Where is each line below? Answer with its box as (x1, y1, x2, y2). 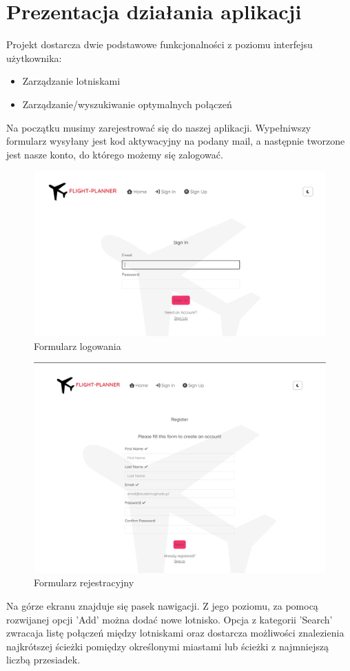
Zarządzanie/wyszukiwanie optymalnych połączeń (22, 96, 232, 111)
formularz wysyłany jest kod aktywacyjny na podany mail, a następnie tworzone (6, 134, 345, 148)
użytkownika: (6, 50, 62, 65)
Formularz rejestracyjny (34, 575, 134, 590)
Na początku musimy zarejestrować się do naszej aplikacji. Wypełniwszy (6, 120, 311, 134)
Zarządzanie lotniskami (22, 74, 121, 88)
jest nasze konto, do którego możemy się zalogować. (6, 147, 223, 161)
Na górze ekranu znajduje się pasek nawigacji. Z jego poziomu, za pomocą (6, 598, 318, 612)
